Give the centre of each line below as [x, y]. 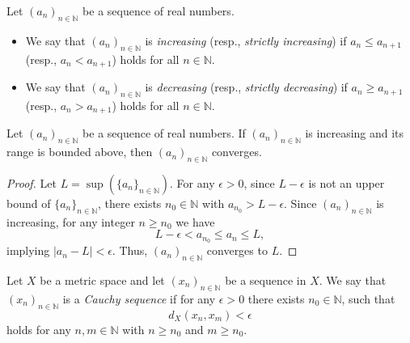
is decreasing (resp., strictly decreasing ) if [246, 87]
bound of [29, 203]
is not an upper [347, 182]
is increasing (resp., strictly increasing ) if [246, 40]
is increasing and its [355, 133]
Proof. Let [32, 182]
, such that [368, 298]
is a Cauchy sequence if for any [139, 298]
